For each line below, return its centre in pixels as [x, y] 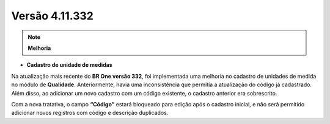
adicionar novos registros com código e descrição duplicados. [90, 113]
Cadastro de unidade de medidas [69, 65]
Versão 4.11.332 [53, 16]
